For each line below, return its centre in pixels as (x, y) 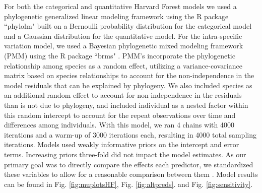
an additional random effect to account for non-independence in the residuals (123, 95)
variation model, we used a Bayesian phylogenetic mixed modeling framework (124, 46)
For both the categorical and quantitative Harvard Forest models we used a (120, 6)
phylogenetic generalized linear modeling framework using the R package (116, 16)
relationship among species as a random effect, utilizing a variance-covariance (123, 65)
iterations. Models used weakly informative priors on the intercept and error (122, 144)
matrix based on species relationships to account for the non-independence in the (129, 75)
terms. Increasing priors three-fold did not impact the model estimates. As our (125, 154)
